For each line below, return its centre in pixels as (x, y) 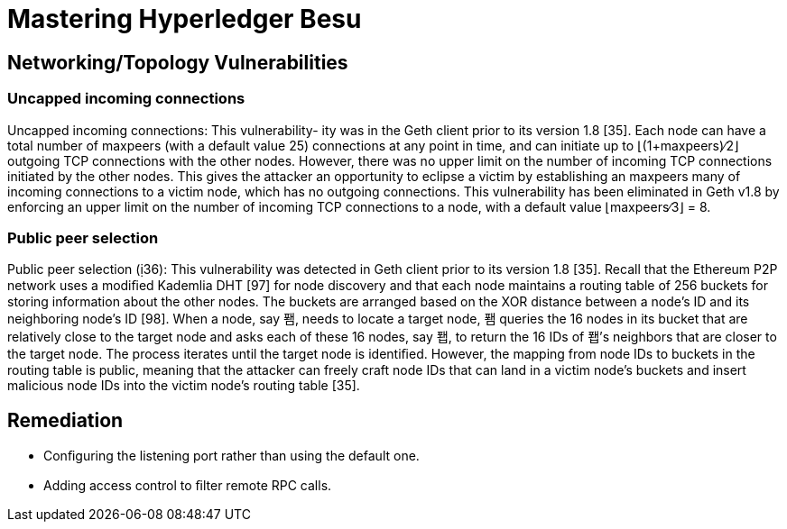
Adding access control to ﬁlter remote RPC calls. (188, 486)
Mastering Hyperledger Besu (185, 19)
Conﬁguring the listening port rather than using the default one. (231, 456)
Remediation (65, 420)
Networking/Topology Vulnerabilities (178, 62)
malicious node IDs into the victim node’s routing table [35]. (184, 386)
